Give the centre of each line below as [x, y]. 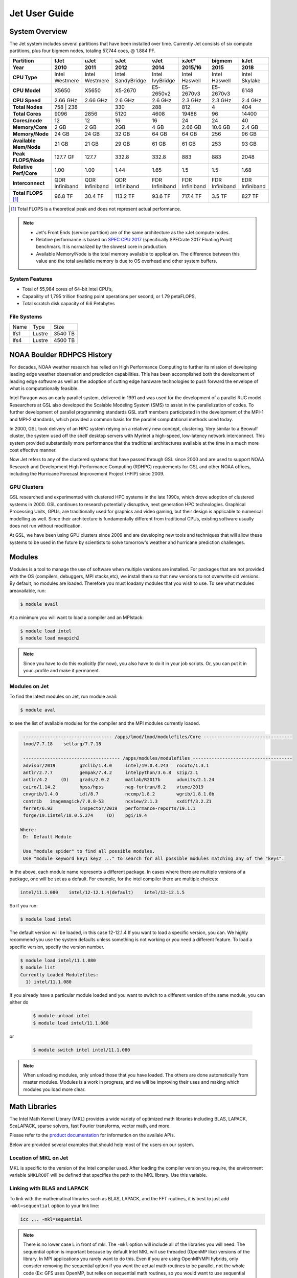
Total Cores [27, 113]
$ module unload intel [61, 1016]
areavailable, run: [28, 590]
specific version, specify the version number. [57, 947]
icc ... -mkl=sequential [51, 1219]
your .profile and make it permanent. [62, 670]
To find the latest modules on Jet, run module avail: [63, 697]
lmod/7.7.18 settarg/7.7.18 [62, 744]
